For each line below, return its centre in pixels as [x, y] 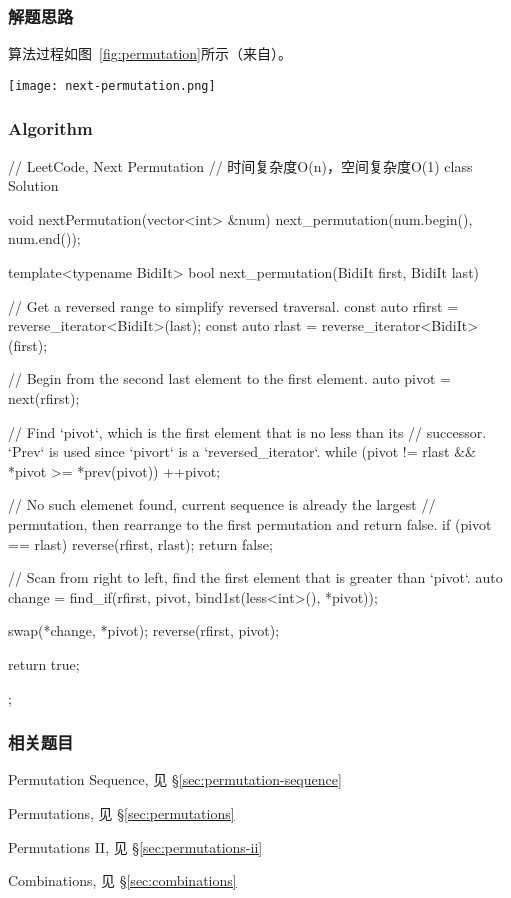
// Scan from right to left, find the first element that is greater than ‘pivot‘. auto [255, 577]
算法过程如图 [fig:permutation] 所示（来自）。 [150, 53]
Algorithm [50, 128]
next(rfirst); [44, 398]
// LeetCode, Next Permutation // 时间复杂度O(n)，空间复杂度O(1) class [240, 165]
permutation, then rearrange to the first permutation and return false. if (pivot [250, 524]
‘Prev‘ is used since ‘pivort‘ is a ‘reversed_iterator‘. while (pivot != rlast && [242, 451]
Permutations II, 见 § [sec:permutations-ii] [135, 846]
